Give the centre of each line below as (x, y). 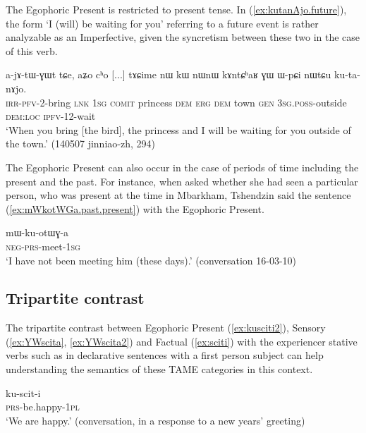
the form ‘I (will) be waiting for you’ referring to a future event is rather (162, 23)
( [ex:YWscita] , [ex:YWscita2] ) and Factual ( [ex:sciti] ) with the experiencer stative (182, 341)
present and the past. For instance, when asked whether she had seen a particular (182, 181)
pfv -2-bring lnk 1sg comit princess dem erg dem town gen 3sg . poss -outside (184, 102)
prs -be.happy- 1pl (43, 407)
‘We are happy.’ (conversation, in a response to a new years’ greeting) (155, 420)
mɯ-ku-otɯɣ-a (37, 232)
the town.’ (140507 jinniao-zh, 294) (80, 144)
